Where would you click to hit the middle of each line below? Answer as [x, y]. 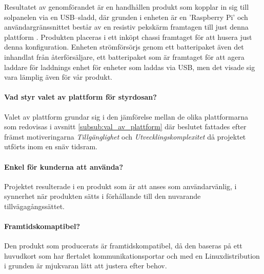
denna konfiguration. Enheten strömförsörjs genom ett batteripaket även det [124, 47]
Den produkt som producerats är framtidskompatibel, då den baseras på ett [123, 246]
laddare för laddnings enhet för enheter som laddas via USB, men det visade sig [130, 67]
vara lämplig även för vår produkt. [58, 77]
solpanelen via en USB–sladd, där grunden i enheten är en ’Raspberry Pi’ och [126, 17]
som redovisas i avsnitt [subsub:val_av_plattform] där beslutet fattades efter [125, 127]
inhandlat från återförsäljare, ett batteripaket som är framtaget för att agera [124, 56]
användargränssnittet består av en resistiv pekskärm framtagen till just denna [126, 27]
